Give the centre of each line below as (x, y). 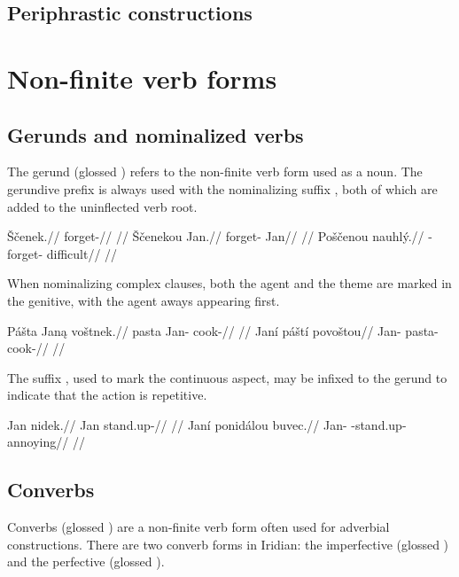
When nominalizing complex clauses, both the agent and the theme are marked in (229, 283)
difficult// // (82, 253)
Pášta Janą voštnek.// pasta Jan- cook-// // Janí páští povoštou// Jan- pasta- (223, 330)
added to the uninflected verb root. (102, 206)
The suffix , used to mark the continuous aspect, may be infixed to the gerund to (227, 377)
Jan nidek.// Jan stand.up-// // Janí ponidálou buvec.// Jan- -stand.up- (207, 424)
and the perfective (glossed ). (86, 561)
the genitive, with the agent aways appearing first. (144, 300)
